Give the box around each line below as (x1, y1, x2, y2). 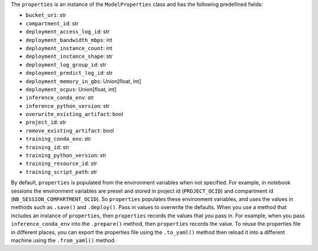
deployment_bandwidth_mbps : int (25, 36, 112, 44)
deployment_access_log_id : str (25, 28, 110, 35)
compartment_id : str (25, 19, 79, 27)
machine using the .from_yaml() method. (11, 236, 116, 244)
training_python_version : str (25, 152, 107, 159)
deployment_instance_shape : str (25, 53, 113, 60)
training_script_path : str (25, 168, 97, 175)
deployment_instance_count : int (25, 44, 112, 51)
